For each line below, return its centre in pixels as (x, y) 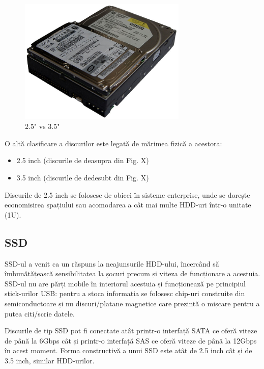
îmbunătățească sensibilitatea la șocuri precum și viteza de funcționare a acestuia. (133, 273)
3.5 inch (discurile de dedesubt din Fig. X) (83, 177)
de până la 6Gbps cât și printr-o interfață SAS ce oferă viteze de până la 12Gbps (131, 340)
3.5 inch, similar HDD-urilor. (50, 360)
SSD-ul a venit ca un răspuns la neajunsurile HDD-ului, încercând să (112, 263)
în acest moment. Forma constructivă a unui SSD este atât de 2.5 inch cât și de (128, 350)
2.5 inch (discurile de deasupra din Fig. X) (83, 160)
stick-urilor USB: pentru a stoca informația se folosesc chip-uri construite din (125, 293)
